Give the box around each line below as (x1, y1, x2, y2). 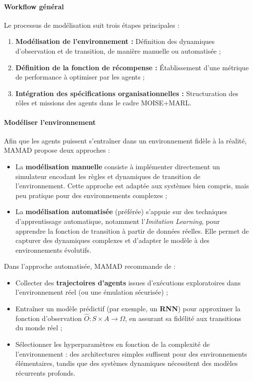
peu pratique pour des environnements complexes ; (15, 190, 168, 200)
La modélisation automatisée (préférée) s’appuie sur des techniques (15, 206, 227, 217)
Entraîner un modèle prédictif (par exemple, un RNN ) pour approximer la (15, 303, 241, 314)
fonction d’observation (15, 313, 82, 323)
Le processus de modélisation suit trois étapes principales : (4, 20, 180, 30)
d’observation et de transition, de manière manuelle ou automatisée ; (15, 45, 221, 56)
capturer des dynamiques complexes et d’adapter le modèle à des (15, 235, 210, 245)
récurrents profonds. (15, 367, 76, 378)
